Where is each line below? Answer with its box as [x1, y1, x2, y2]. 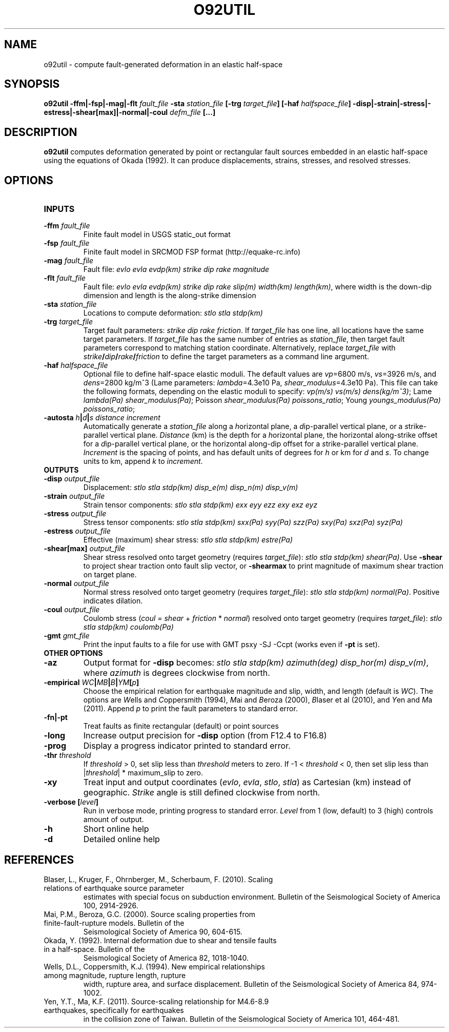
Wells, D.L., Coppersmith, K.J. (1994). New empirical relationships [44, 962, 265, 971]
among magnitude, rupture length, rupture [44, 970, 186, 980]
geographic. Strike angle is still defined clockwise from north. [83, 787, 320, 798]
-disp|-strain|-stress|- [353, 99, 431, 108]
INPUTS [44, 204, 75, 215]
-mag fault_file [44, 256, 93, 265]
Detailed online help [83, 834, 160, 845]
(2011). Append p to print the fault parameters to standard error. [83, 704, 298, 713]
